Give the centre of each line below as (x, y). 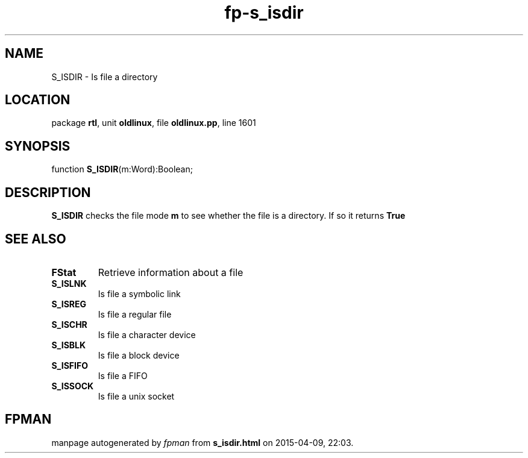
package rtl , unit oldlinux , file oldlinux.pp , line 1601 (154, 123)
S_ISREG (69, 304)
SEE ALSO (36, 239)
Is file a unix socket (136, 396)
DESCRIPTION (48, 192)
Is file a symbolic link (139, 293)
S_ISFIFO (70, 365)
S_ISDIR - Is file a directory (105, 77)
